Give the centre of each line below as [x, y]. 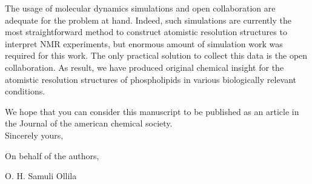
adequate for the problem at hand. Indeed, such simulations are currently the [148, 20]
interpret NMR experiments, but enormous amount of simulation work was [144, 43]
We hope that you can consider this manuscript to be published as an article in [152, 111]
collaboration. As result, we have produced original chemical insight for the [144, 67]
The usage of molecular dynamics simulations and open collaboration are [140, 8]
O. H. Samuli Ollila [41, 176]
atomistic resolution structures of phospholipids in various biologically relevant [151, 79]
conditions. [25, 91]
